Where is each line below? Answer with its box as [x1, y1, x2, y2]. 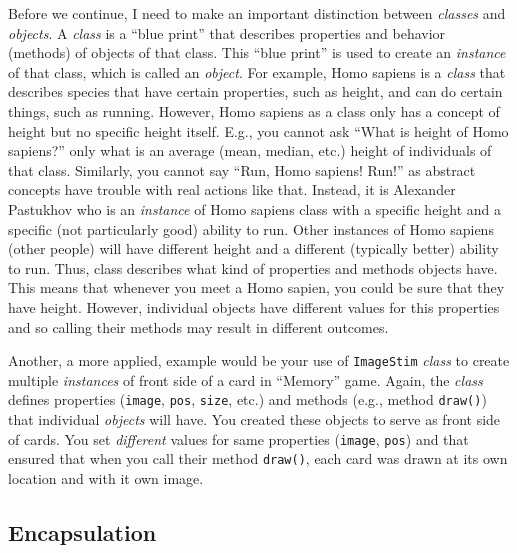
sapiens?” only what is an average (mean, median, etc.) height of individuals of [8, 140, 492, 161]
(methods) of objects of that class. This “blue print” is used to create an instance [8, 42, 506, 63]
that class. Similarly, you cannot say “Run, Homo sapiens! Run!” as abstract [8, 159, 476, 180]
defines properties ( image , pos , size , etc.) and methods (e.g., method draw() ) [8, 389, 487, 410]
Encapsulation [8, 516, 157, 547]
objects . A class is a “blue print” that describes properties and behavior [8, 22, 446, 43]
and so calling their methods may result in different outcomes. [8, 316, 389, 337]
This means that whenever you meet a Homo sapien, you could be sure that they [8, 277, 505, 298]
